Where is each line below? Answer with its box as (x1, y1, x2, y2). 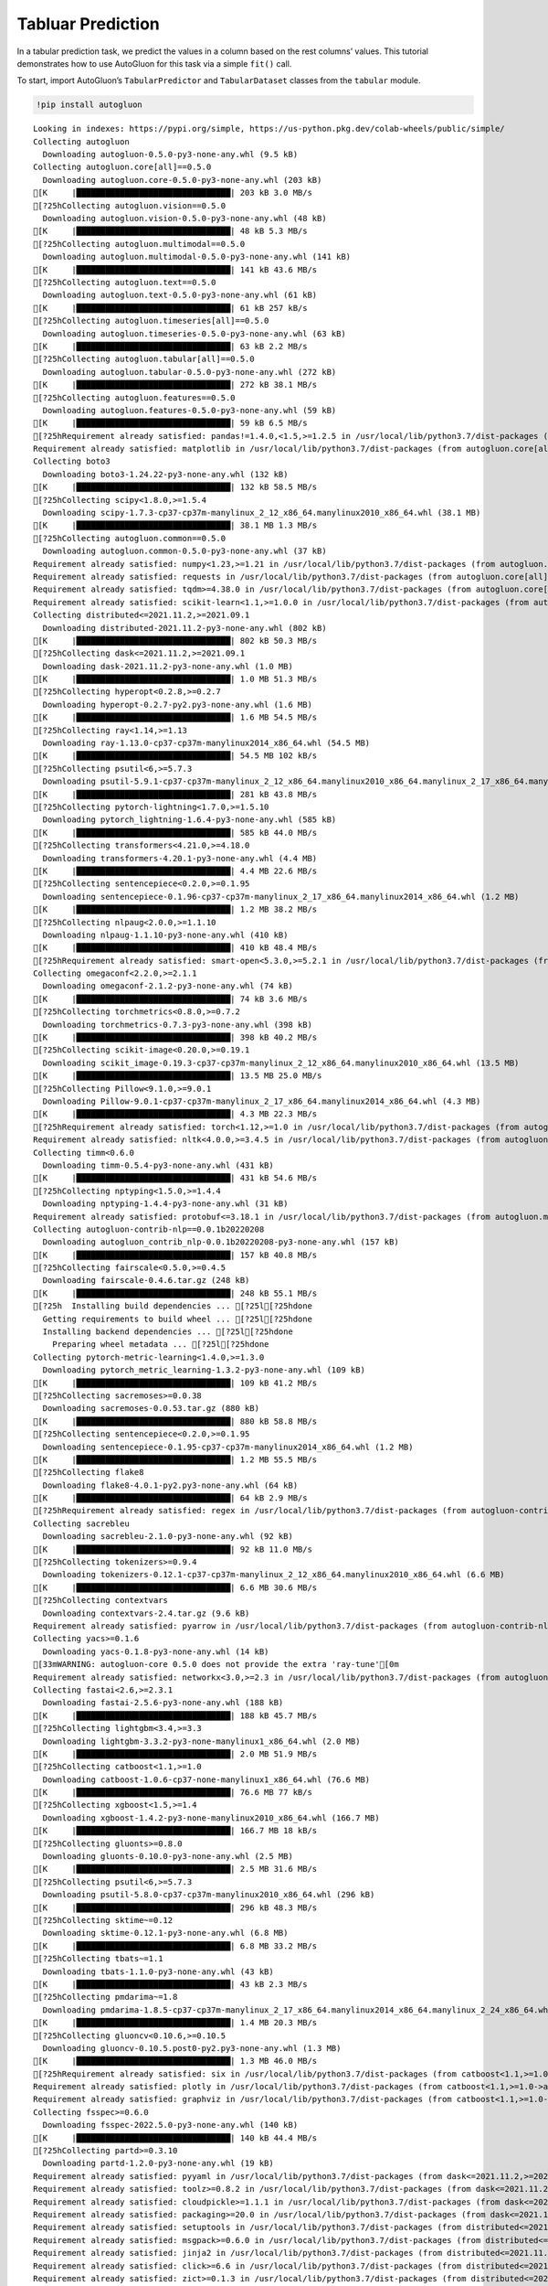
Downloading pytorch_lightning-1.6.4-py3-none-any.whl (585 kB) (42, 815, 337, 825)
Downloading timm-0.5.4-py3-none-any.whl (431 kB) (42, 1159, 274, 1170)
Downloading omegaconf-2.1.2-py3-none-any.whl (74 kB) (42, 981, 294, 991)
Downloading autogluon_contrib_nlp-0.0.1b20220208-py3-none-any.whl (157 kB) (42, 1237, 399, 1247)
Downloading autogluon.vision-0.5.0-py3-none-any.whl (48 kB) (42, 213, 328, 224)
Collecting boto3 (33, 456, 111, 466)
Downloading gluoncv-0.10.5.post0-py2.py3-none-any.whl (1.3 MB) (42, 2043, 342, 2053)
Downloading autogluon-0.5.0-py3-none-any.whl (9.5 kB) (42, 149, 299, 160)
